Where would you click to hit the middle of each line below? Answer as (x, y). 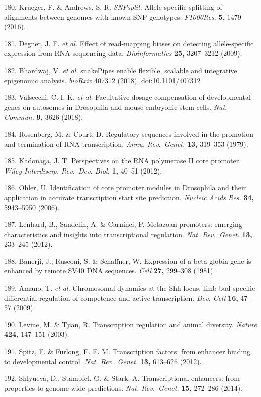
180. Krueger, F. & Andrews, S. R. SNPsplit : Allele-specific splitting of (113, 7)
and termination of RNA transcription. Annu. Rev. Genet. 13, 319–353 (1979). (126, 144)
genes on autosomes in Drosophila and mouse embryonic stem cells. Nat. (116, 107)
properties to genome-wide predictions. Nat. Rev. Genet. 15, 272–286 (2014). (123, 388)
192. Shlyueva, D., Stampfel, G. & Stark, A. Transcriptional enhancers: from (122, 378)
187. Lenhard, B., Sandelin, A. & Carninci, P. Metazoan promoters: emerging (123, 224)
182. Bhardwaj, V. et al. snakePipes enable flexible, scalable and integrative (121, 70)
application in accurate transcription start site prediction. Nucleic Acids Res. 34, (129, 197)
